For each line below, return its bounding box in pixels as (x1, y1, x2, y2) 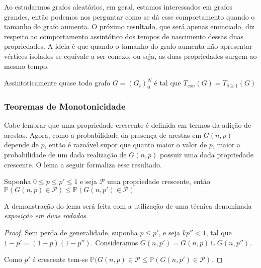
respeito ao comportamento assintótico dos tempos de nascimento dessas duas (4, 31, 243, 41)
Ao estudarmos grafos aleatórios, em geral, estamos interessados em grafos (4, 2, 232, 12)
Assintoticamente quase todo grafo (4, 77, 111, 88)
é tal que (154, 77, 181, 88)
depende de (4, 139, 39, 150)
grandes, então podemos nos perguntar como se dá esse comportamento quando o (4, 11, 255, 22)
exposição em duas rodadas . (4, 210, 88, 221)
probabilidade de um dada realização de (4, 149, 127, 159)
